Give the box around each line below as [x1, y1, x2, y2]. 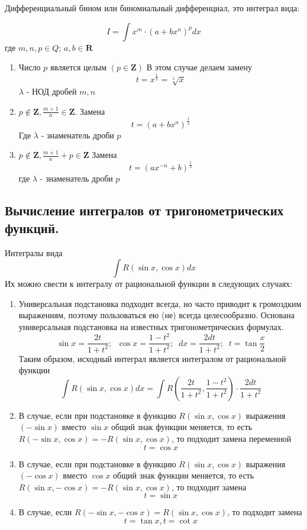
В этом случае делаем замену [146, 61, 252, 73]
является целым [50, 61, 107, 73]
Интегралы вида [5, 246, 63, 258]
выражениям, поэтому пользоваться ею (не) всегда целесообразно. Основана [18, 309, 295, 321]
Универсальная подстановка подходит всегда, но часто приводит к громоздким [18, 297, 302, 309]
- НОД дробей [26, 85, 77, 97]
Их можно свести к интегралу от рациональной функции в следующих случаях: [5, 277, 293, 290]
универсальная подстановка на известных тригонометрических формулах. [18, 321, 284, 333]
